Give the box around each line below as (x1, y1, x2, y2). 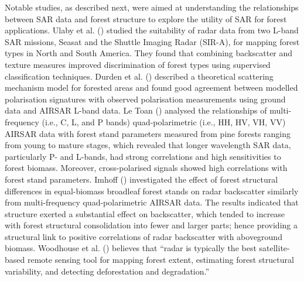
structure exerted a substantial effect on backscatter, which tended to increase (5, 207, 285, 220)
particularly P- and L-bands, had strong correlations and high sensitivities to (5, 150, 281, 162)
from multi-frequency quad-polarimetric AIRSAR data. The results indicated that (5, 196, 299, 208)
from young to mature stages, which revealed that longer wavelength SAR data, (5, 139, 291, 151)
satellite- (259, 242, 290, 254)
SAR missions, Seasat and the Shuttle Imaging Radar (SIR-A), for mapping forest (5, 35, 300, 47)
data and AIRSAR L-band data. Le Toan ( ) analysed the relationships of (5, 104, 267, 116)
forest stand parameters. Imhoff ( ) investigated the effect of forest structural (5, 173, 278, 185)
